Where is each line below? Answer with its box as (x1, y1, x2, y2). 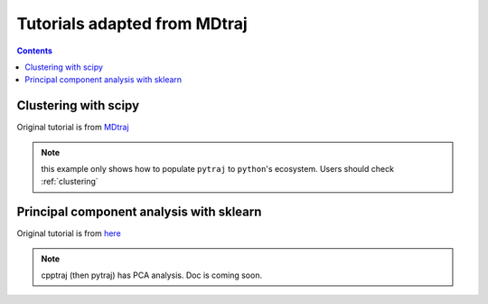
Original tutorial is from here (16, 228, 121, 239)
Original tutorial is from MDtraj (16, 122, 130, 133)
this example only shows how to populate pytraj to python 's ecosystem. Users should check (41, 164, 395, 175)
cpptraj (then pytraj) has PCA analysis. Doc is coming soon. (41, 270, 262, 280)
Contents (16, 45, 53, 56)
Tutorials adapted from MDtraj (16, 14, 248, 33)
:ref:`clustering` (41, 176, 99, 187)
